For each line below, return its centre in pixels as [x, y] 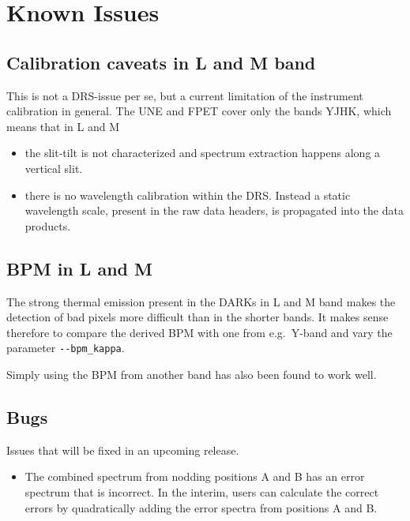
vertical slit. [54, 168]
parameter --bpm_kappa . [66, 348]
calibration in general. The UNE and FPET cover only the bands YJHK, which [199, 111]
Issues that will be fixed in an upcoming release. [123, 450]
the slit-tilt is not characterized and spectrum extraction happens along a [203, 153]
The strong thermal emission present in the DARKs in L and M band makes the [201, 301]
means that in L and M [63, 126]
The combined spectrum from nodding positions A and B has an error [195, 476]
